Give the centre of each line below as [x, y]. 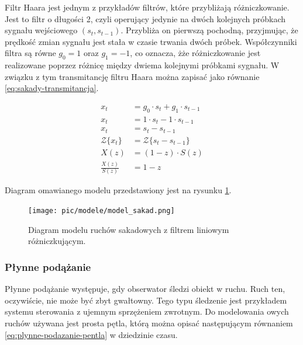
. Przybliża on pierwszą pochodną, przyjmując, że [209, 30]
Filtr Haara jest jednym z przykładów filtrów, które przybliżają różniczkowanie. [147, 7]
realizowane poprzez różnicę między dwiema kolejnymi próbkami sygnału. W [142, 65]
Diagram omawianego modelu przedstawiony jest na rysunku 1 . [118, 190]
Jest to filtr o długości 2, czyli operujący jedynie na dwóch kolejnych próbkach [145, 18]
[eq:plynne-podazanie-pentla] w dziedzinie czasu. [91, 334]
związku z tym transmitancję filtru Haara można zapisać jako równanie [132, 76]
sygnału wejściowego [41, 30]
